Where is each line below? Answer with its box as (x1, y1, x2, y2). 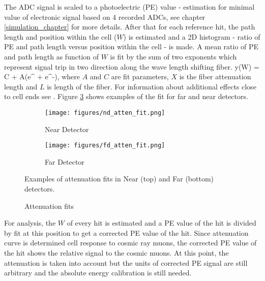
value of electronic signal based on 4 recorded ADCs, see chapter (4, 11, 205, 22)
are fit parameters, (111, 71, 169, 82)
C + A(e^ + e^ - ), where (4, 71, 80, 82)
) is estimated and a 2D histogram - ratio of (123, 31, 260, 42)
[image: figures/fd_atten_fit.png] (45, 142, 165, 149)
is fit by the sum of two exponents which (110, 51, 237, 61)
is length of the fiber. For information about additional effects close (47, 81, 256, 91)
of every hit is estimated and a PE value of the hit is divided (67, 217, 256, 228)
